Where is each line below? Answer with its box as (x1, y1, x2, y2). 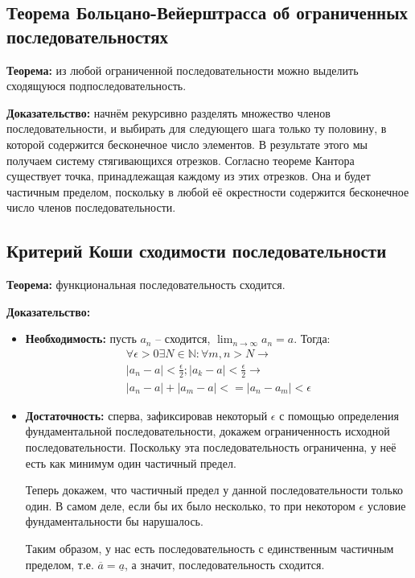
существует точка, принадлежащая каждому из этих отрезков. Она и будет (6, 167, 371, 184)
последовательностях (6, 23, 168, 48)
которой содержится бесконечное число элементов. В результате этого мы (6, 135, 368, 152)
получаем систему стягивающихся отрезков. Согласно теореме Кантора (6, 151, 355, 168)
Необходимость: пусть (25, 330, 137, 347)
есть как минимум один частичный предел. (25, 454, 236, 471)
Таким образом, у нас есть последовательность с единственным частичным (25, 540, 394, 556)
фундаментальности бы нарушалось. (25, 513, 203, 530)
